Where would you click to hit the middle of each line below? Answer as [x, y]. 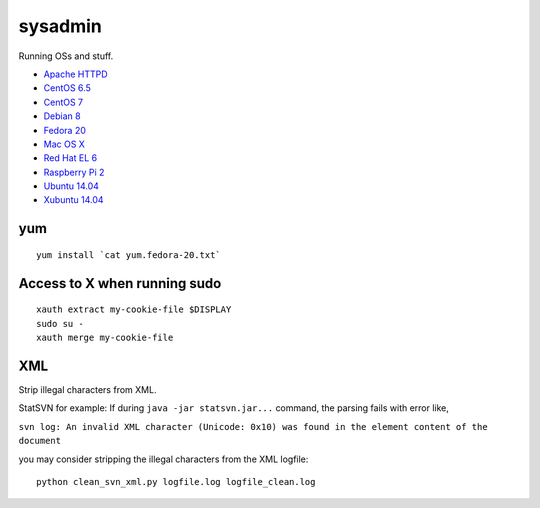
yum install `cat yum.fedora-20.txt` [129, 254]
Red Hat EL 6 [70, 158]
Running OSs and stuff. [66, 56]
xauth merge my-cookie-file [105, 338]
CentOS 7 [63, 102]
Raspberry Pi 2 [74, 172]
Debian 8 [62, 116]
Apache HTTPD [76, 74]
